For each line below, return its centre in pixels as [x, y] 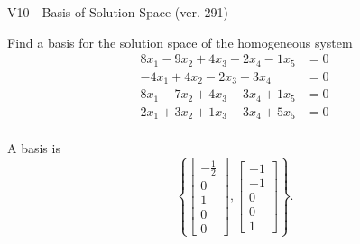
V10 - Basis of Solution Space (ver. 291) [118, 12]
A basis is [34, 148]
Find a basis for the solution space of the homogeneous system [180, 42]
